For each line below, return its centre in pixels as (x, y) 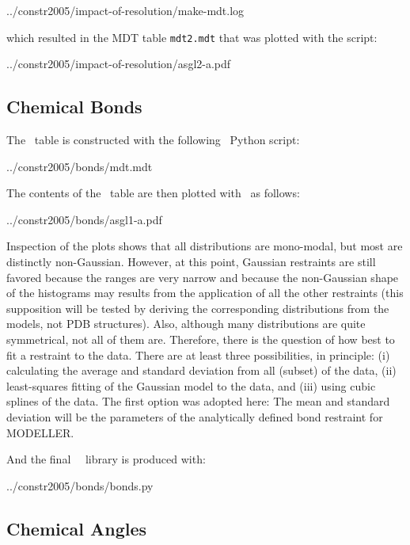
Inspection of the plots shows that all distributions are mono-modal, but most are (205, 246)
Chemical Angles (77, 528)
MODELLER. (40, 432)
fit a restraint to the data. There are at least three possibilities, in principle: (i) (198, 354)
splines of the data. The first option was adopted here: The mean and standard (198, 401)
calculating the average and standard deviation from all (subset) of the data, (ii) (201, 370)
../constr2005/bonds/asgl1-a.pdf (84, 219)
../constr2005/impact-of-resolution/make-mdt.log (125, 10)
